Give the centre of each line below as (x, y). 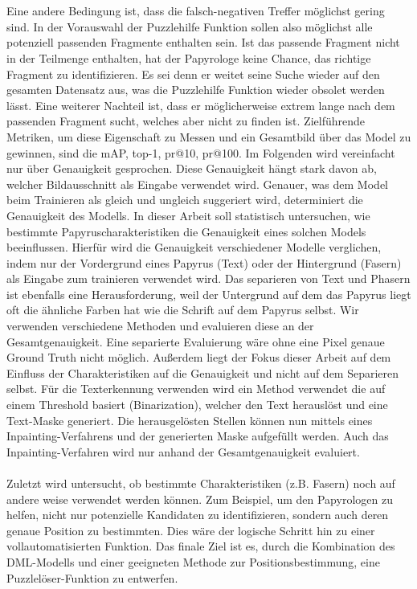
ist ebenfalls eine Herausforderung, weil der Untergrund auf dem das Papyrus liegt (209, 294)
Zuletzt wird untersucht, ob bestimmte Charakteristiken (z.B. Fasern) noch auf (201, 483)
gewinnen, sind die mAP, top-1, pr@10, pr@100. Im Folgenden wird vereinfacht (201, 152)
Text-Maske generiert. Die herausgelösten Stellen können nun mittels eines (190, 420)
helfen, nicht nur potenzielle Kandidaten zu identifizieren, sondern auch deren (198, 515)
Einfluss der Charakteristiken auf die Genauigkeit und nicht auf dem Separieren (203, 372)
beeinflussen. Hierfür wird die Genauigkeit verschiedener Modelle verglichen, (194, 247)
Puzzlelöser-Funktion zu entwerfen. (92, 577)
